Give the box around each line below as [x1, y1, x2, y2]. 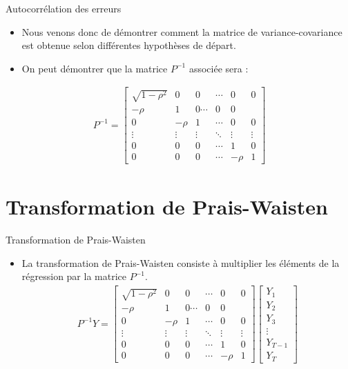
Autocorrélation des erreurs [6, 1, 122, 15]
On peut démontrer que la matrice [21, 61, 168, 75]
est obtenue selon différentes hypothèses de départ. [21, 38, 236, 52]
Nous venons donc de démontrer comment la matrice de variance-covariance [21, 24, 342, 39]
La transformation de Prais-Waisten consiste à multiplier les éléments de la [21, 255, 340, 270]
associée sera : [188, 61, 249, 75]
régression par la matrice [21, 269, 126, 283]
